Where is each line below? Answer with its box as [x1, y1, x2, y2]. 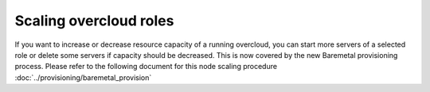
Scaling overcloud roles [14, 12, 174, 29]
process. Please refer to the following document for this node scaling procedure [14, 62, 278, 71]
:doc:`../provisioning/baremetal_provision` [14, 72, 152, 82]
